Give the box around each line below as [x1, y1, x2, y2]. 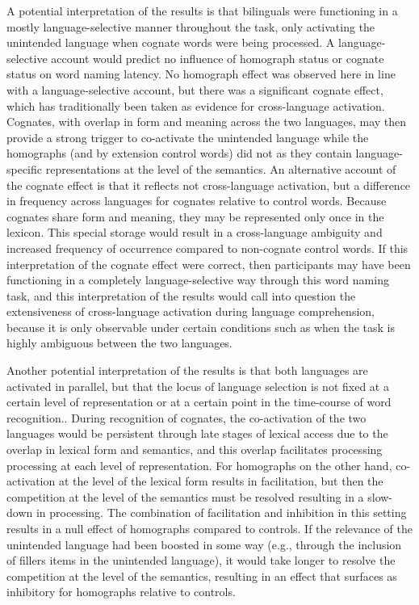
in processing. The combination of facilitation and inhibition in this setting [36, 504, 407, 521]
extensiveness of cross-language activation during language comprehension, [6, 303, 375, 320]
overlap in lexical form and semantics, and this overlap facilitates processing [6, 441, 383, 458]
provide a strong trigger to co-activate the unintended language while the [6, 128, 369, 145]
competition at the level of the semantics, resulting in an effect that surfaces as [6, 567, 397, 584]
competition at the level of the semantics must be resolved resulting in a [6, 488, 364, 505]
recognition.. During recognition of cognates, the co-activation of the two [6, 409, 367, 426]
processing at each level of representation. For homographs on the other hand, [6, 456, 392, 473]
